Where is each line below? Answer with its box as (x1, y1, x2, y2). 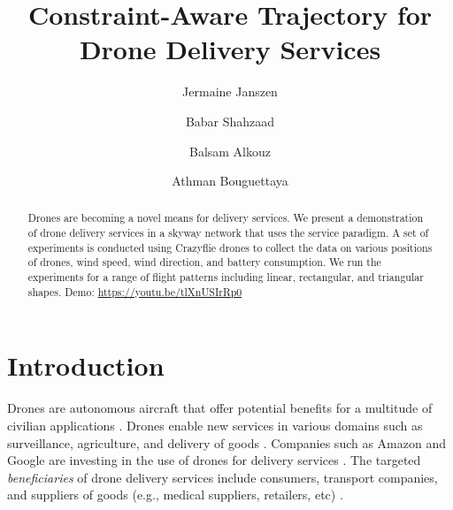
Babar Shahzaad (185, 111, 275, 130)
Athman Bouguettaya (172, 171, 288, 190)
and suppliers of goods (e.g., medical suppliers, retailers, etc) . (7, 485, 343, 504)
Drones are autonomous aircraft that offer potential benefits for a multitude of (7, 399, 433, 417)
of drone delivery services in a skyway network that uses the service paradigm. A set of (27, 225, 429, 240)
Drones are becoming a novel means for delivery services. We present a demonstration (27, 210, 424, 225)
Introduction (7, 347, 165, 384)
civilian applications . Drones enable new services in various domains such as (7, 415, 423, 434)
